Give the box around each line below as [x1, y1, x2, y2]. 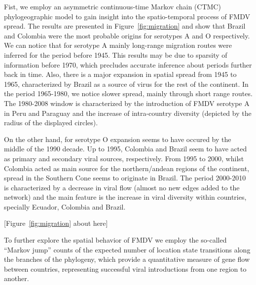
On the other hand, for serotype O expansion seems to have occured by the [4, 134, 231, 144]
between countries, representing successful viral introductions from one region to [4, 263, 247, 274]
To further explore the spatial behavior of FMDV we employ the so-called [4, 235, 227, 245]
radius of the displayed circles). [4, 117, 98, 128]
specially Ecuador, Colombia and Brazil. [4, 201, 126, 212]
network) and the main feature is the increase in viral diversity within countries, [4, 192, 247, 202]
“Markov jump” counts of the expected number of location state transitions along [4, 244, 251, 254]
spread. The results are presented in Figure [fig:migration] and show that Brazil [4, 21, 246, 31]
